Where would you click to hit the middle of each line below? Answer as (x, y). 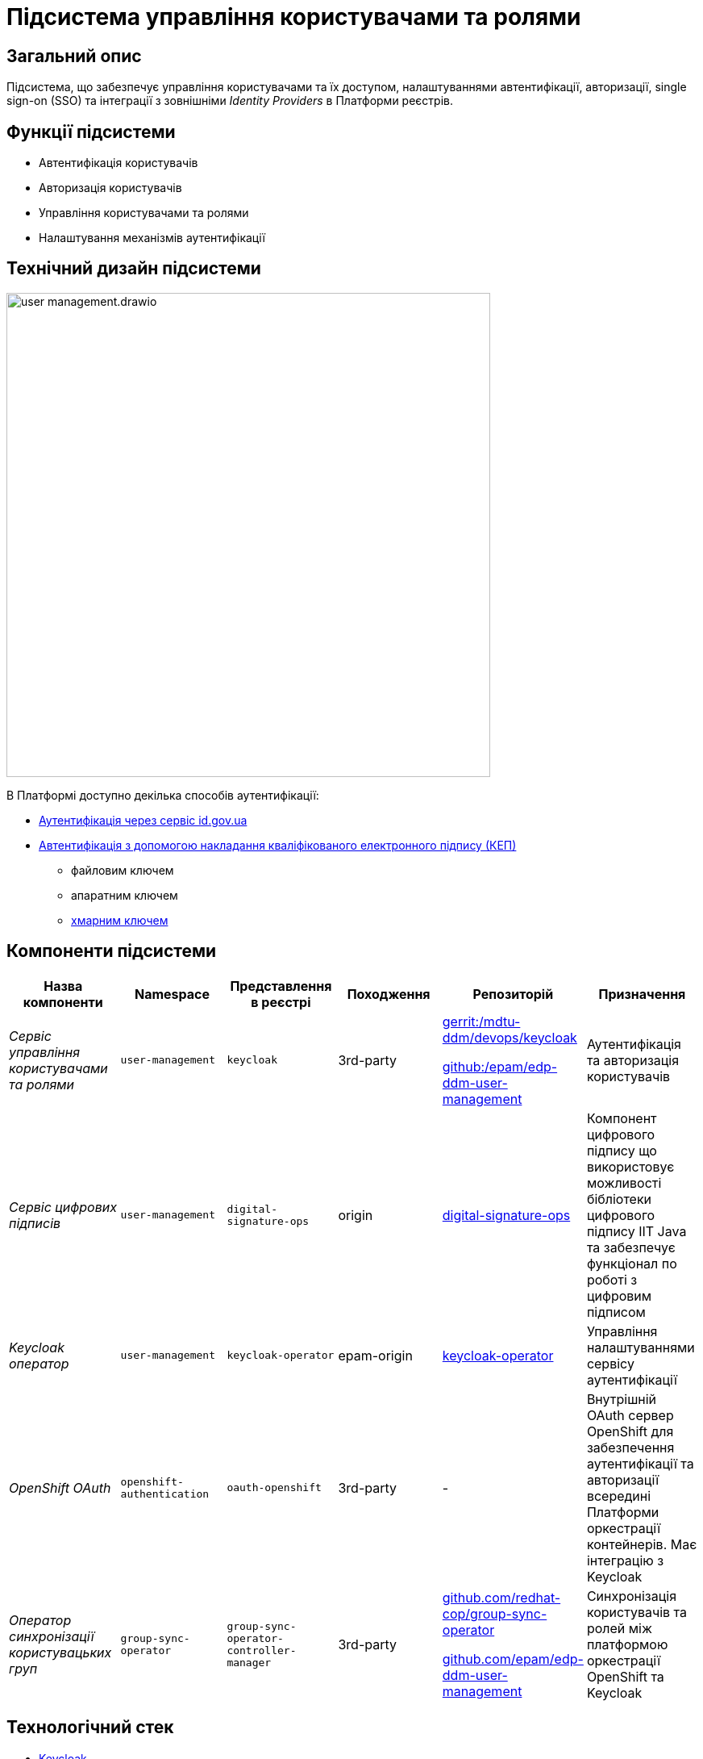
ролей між (619, 1628)
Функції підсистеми (91, 132)
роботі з (612, 1279)
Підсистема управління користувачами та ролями (294, 17)
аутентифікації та (640, 1463)
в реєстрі (281, 1002)
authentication (165, 1494)
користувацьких (60, 1652)
